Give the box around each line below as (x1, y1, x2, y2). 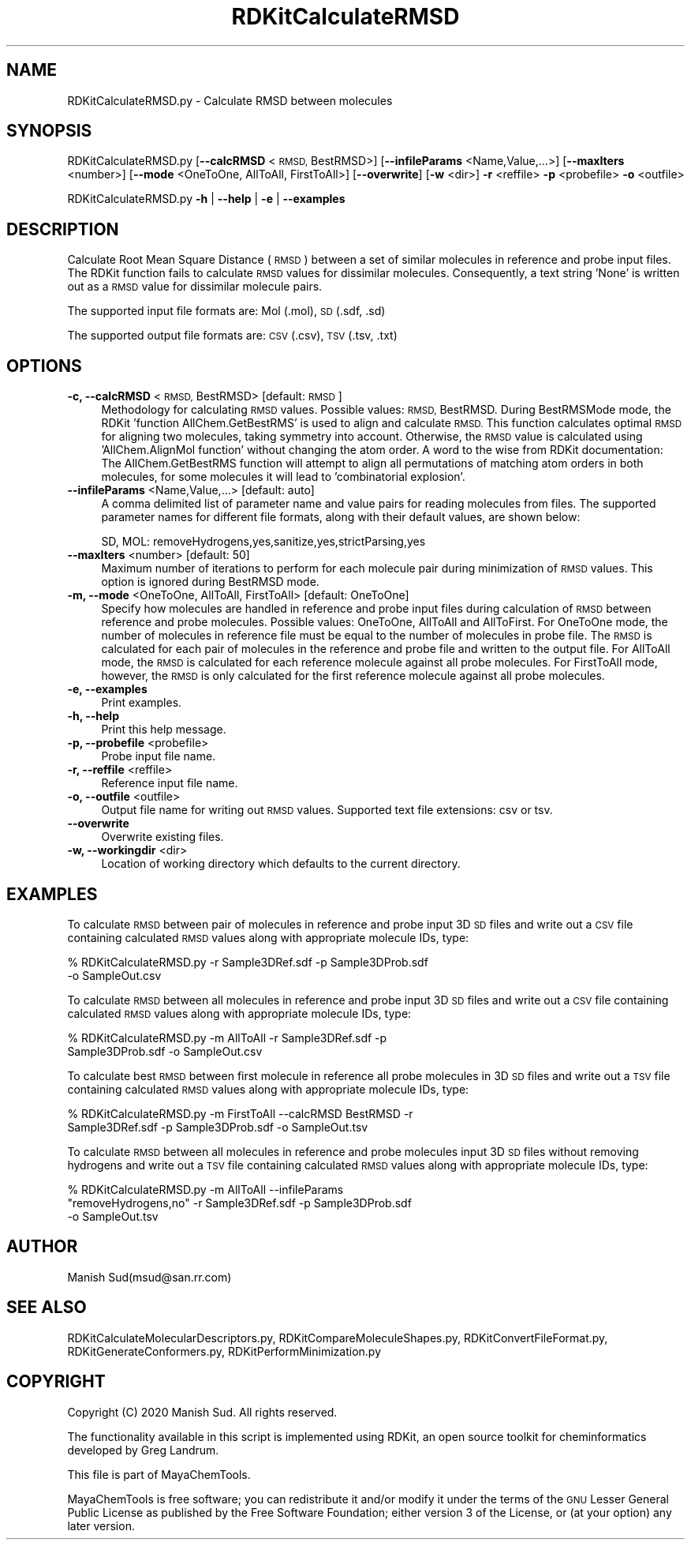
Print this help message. (101, 722, 226, 737)
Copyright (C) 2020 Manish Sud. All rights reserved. (67, 1405, 338, 1419)
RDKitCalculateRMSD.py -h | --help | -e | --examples (67, 192, 345, 206)
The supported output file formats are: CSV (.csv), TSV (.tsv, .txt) (67, 328, 398, 343)
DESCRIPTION (6, 219, 119, 239)
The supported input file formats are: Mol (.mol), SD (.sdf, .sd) (67, 304, 386, 318)
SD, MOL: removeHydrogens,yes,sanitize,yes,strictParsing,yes (101, 535, 426, 549)
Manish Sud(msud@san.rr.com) (67, 1270, 232, 1284)
